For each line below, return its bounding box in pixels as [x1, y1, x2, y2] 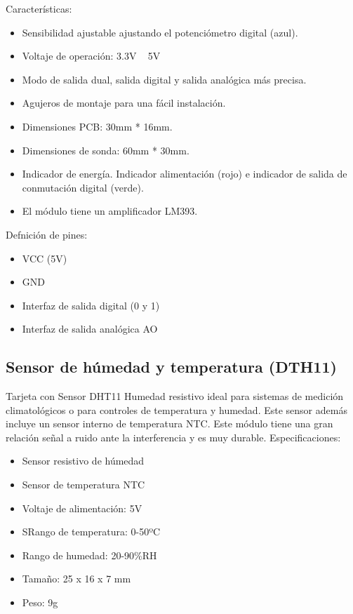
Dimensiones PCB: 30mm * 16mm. [22, 119, 173, 133]
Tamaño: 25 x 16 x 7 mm [22, 571, 131, 586]
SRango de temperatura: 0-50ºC [22, 524, 161, 539]
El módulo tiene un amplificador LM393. [22, 203, 198, 218]
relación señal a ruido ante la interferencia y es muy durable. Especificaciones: [6, 429, 341, 444]
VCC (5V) [22, 251, 67, 265]
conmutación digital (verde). [22, 180, 144, 194]
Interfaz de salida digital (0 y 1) [22, 298, 160, 312]
